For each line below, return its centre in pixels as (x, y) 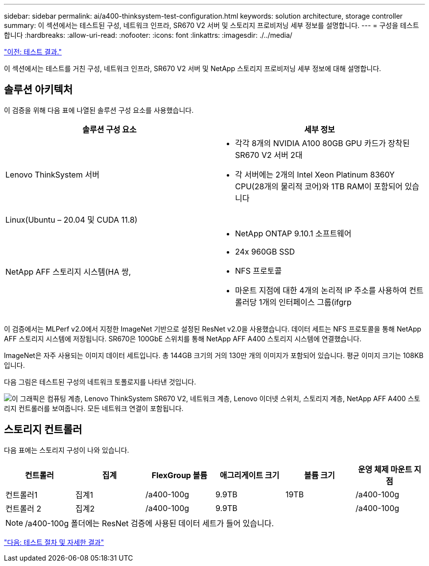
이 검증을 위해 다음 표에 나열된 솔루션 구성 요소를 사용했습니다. (99, 110)
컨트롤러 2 (24, 508)
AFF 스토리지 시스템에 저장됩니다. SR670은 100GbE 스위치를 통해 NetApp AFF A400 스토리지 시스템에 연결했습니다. (183, 338)
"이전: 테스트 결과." (33, 52)
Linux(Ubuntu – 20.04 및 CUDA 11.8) (71, 219)
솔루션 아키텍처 (38, 90)
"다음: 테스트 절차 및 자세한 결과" (54, 542)
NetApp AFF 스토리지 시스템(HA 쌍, (68, 271)
